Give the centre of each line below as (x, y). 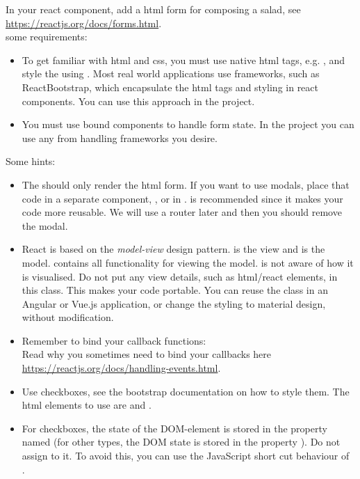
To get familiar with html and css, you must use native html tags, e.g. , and (183, 60)
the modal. (45, 225)
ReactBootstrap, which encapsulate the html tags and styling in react (170, 87)
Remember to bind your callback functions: (114, 340)
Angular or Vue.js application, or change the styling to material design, (174, 303)
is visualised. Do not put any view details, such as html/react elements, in (180, 276)
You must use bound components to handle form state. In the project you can (188, 124)
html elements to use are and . (87, 405)
